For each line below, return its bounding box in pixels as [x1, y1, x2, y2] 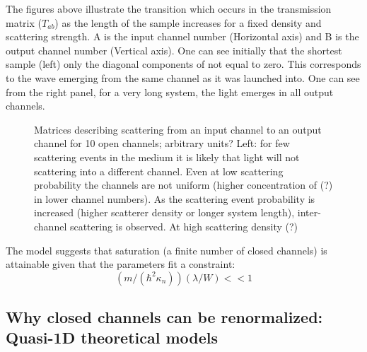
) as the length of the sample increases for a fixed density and [54, 15, 322, 30]
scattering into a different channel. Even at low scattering [34, 163, 284, 178]
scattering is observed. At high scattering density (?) [69, 218, 298, 233]
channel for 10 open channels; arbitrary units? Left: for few [34, 136, 290, 151]
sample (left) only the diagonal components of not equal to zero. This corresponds [6, 57, 361, 71]
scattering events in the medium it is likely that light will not [34, 149, 300, 164]
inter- [297, 205, 321, 220]
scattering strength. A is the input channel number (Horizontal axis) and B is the [6, 29, 359, 44]
